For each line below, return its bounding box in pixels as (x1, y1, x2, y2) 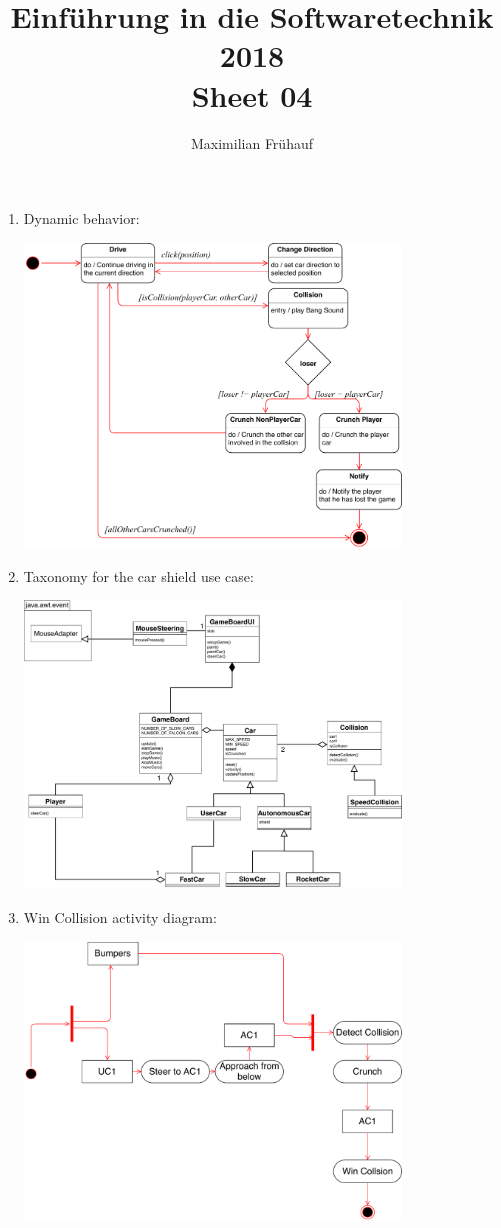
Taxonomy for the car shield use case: (23, 565, 254, 586)
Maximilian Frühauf (190, 132, 313, 153)
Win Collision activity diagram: (23, 907, 217, 928)
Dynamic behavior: (23, 208, 140, 229)
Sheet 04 (191, 74, 313, 115)
